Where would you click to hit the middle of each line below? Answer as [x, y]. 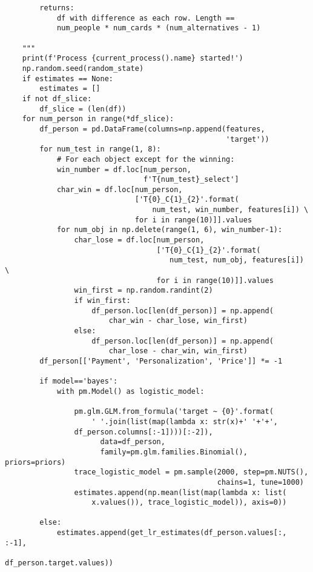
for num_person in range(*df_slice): [98, 119]
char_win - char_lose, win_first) [178, 321]
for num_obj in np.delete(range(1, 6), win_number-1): [170, 230]
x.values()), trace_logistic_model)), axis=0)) [189, 503]
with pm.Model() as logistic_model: [130, 391]
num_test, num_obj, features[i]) [237, 260]
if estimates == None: [68, 78]
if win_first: [102, 301]
